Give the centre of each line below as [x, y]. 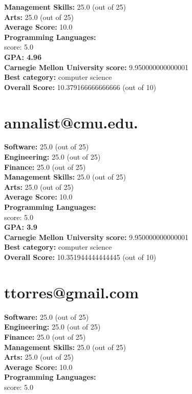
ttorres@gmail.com [71, 292]
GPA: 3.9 [21, 227]
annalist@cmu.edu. [71, 122]
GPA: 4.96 [23, 57]
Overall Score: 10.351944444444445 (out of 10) [80, 257]
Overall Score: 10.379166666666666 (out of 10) [80, 87]
